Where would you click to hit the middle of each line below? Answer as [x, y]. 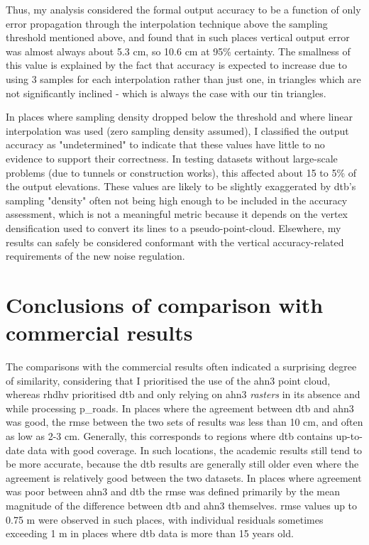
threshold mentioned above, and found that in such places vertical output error [178, 37]
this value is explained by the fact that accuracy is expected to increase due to [177, 65]
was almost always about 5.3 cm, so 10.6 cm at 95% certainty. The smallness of [178, 51]
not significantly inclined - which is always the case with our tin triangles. [166, 93]
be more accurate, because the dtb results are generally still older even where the [182, 464]
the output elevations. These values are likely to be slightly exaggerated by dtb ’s [181, 186]
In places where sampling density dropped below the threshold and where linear [179, 117]
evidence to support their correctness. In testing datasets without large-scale [172, 158]
